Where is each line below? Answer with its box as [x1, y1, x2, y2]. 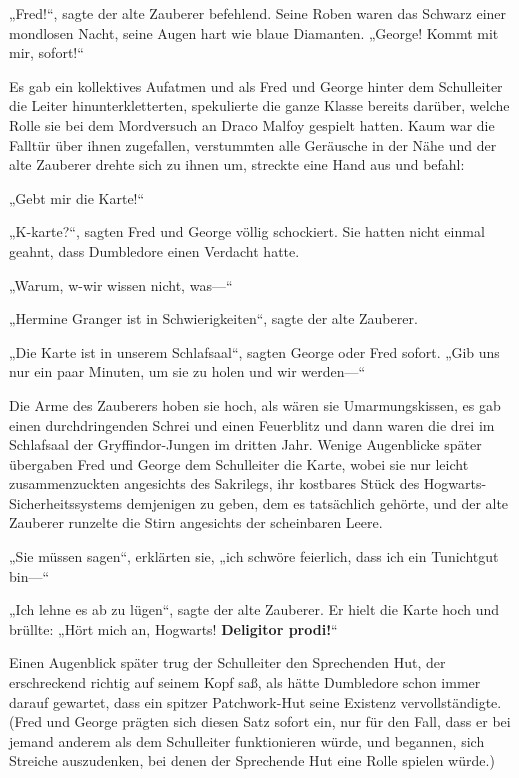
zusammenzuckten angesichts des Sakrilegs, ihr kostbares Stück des [9, 473, 420, 494]
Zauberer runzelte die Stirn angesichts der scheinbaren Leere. [9, 512, 383, 533]
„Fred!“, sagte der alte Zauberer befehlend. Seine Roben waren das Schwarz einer [9, 3, 507, 23]
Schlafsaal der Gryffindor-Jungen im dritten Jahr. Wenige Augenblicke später [9, 434, 482, 455]
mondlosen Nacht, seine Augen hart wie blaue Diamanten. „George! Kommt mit [9, 22, 499, 43]
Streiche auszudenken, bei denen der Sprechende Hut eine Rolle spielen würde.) [9, 750, 495, 771]
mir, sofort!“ [9, 42, 84, 63]
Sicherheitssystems [9, 492, 123, 513]
